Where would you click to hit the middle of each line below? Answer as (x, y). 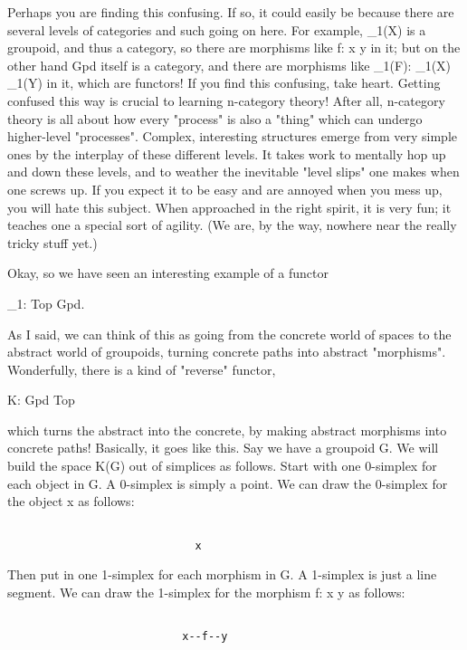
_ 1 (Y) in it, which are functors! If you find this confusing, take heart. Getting (224, 83)
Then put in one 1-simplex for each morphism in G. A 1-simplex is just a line (222, 574)
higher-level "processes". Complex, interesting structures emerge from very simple (232, 136)
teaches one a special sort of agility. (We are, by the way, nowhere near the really (232, 225)
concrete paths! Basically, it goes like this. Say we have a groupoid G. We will (223, 448)
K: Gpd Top (41, 400)
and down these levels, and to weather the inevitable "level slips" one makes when (233, 172)
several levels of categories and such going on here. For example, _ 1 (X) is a (217, 29)
